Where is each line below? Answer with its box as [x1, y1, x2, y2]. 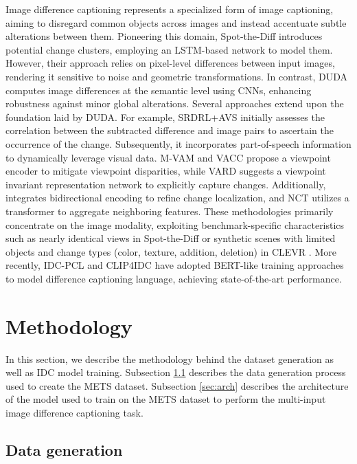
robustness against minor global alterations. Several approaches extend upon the [5, 96, 344, 111]
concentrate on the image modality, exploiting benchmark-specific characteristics [5, 217, 345, 232]
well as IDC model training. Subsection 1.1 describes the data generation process [5, 365, 346, 379]
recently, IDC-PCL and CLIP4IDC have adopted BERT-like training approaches [5, 258, 344, 272]
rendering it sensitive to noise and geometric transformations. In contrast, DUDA [5, 69, 348, 83]
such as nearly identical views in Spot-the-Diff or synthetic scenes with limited [5, 231, 336, 245]
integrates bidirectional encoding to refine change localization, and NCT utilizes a [5, 190, 349, 205]
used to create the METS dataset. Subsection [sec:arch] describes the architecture [5, 378, 349, 393]
